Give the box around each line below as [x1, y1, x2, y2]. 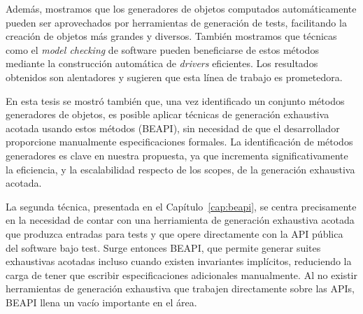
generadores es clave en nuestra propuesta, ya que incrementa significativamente [6, 148, 348, 162]
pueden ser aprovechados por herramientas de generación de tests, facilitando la [6, 15, 347, 29]
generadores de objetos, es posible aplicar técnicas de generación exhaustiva [6, 107, 329, 122]
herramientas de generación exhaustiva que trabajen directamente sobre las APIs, [6, 281, 355, 296]
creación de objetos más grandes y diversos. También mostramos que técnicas [6, 29, 337, 43]
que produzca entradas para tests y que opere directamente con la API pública [6, 226, 343, 241]
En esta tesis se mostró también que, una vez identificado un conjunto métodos [6, 93, 345, 108]
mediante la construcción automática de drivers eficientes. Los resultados [6, 56, 318, 71]
